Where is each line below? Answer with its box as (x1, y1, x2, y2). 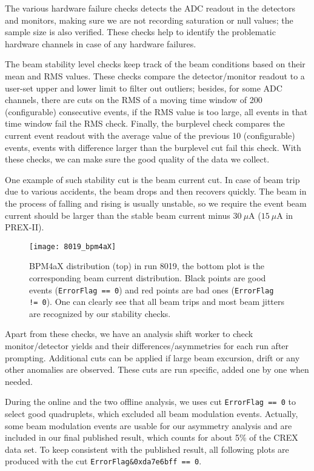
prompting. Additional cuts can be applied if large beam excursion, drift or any (5, 351, 300, 364)
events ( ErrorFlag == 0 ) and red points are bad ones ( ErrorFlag (29, 283, 274, 296)
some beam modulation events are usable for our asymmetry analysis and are (5, 419, 292, 432)
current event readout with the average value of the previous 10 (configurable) (5, 129, 295, 141)
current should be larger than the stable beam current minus (5, 209, 230, 221)
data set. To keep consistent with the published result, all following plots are (5, 443, 289, 455)
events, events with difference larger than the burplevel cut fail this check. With (5, 141, 301, 153)
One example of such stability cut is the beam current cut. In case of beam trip (5, 173, 300, 185)
